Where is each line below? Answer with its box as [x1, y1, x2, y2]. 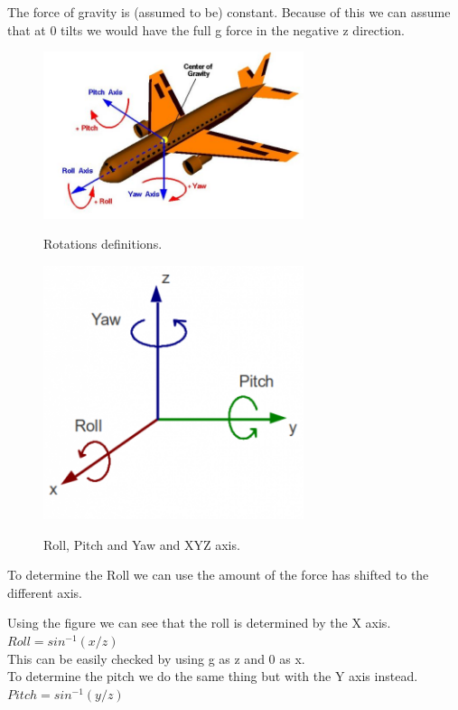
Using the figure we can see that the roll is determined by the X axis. [7, 613, 391, 632]
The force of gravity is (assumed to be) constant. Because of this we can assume [7, 3, 451, 21]
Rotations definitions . [43, 234, 163, 253]
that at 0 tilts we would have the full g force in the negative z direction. [7, 20, 405, 39]
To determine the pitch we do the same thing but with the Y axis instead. [7, 667, 418, 686]
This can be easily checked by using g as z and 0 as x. [7, 648, 305, 667]
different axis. [7, 582, 82, 601]
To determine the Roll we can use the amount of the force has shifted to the [7, 565, 429, 584]
